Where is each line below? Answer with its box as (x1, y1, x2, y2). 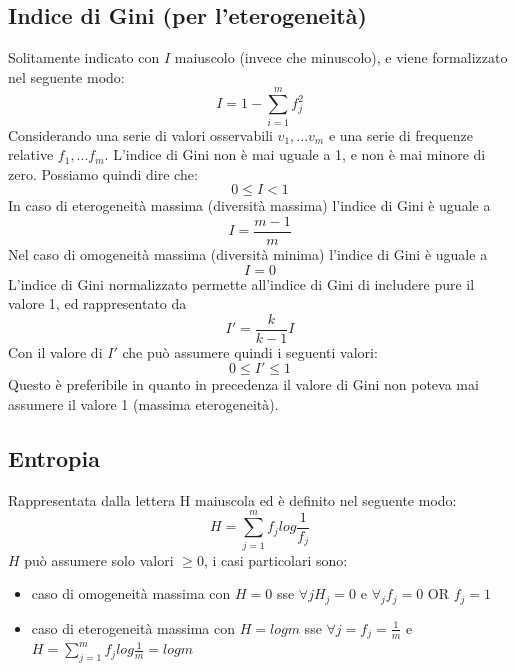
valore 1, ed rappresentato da (8, 293, 187, 314)
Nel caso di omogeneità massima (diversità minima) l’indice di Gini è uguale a (8, 243, 488, 264)
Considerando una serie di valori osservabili (8, 124, 273, 145)
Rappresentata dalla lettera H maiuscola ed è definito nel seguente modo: (8, 489, 457, 510)
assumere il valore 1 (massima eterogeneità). (8, 393, 279, 414)
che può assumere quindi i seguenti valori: (122, 341, 378, 362)
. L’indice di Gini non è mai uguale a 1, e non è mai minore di (104, 144, 486, 165)
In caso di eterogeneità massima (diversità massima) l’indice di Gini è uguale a (8, 195, 491, 216)
